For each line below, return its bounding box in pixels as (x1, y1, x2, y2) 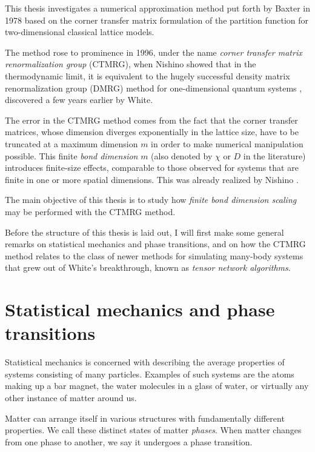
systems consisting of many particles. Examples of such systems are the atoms (5, 367, 294, 380)
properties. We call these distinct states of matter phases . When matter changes (5, 424, 302, 436)
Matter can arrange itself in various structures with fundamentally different (5, 411, 285, 424)
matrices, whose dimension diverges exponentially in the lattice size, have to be (5, 125, 299, 138)
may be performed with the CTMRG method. (5, 205, 176, 218)
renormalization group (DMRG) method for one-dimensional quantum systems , (5, 81, 302, 94)
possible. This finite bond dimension (5, 149, 138, 162)
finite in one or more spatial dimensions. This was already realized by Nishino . (5, 173, 299, 185)
